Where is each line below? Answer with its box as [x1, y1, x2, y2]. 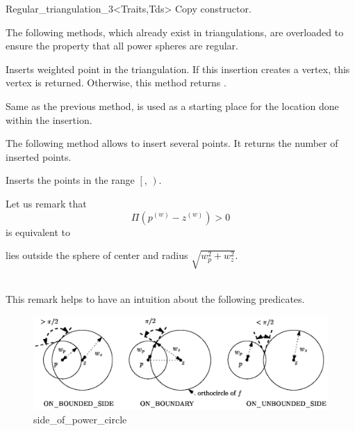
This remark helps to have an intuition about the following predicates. [6, 292, 305, 306]
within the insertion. [6, 112, 92, 127]
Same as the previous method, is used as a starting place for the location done [6, 98, 339, 113]
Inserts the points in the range [6, 173, 135, 187]
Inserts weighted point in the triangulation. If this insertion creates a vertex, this [6, 61, 350, 76]
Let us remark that [6, 196, 87, 210]
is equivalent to [6, 224, 71, 239]
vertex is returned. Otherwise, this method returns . [6, 75, 226, 90]
